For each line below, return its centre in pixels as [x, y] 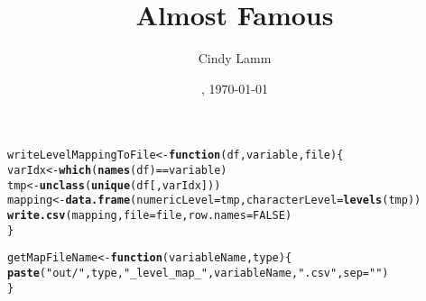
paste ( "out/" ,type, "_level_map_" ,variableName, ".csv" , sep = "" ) [198, 273]
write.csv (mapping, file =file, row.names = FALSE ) [150, 215]
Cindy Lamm [235, 58]
